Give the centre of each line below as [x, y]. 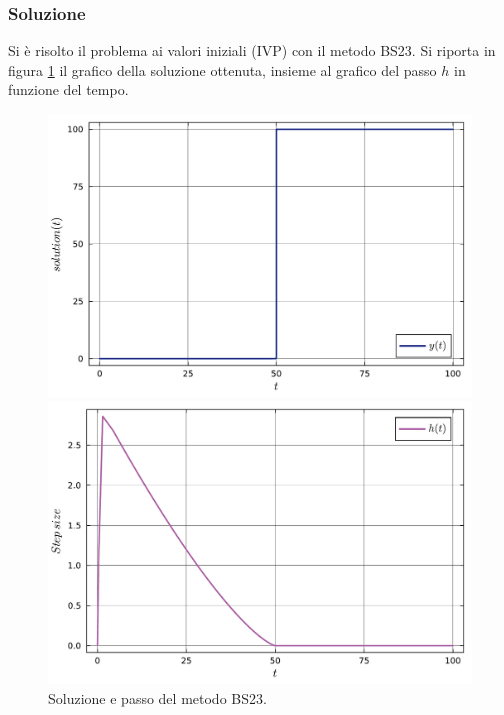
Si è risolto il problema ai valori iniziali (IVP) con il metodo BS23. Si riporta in [252, 50]
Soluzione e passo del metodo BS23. [157, 697]
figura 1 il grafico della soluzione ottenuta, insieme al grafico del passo [222, 69]
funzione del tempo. [68, 89]
